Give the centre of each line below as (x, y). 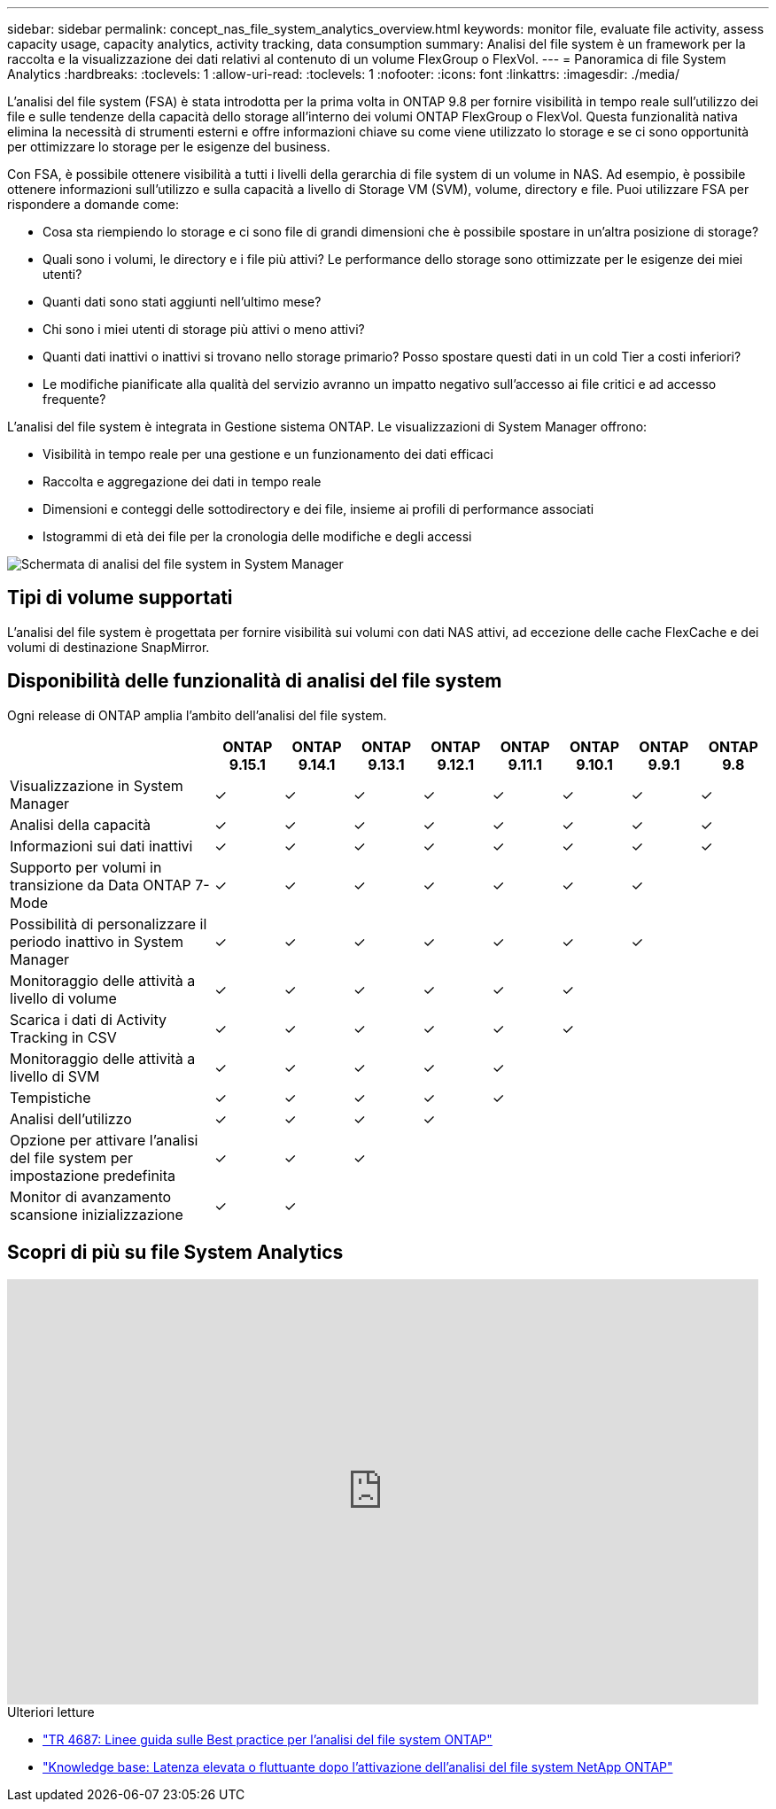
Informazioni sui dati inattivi (101, 846)
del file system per (71, 1157)
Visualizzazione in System (97, 785)
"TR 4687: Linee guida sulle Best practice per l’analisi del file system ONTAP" (268, 1739)
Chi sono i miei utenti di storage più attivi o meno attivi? (204, 329)
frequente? (74, 399)
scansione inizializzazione (97, 1214)
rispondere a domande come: (93, 204)
